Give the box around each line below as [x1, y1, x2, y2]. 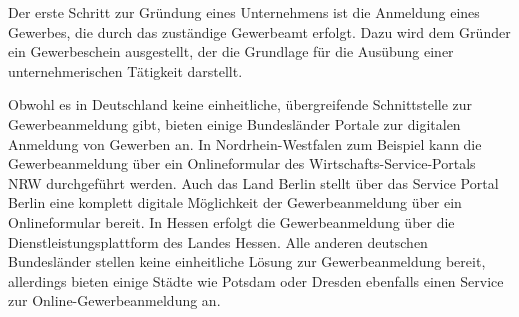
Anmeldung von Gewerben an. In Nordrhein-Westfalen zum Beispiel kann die [8, 133, 482, 154]
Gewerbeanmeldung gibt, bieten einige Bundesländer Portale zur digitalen [8, 113, 461, 134]
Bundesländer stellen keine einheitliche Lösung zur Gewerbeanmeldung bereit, [8, 251, 486, 272]
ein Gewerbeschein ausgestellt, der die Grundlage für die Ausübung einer [8, 41, 454, 62]
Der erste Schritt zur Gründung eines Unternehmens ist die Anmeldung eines [8, 2, 480, 22]
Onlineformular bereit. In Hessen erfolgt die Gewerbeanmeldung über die [8, 211, 455, 232]
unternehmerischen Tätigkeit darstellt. [8, 60, 243, 81]
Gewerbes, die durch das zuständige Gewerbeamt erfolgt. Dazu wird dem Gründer [8, 21, 511, 42]
